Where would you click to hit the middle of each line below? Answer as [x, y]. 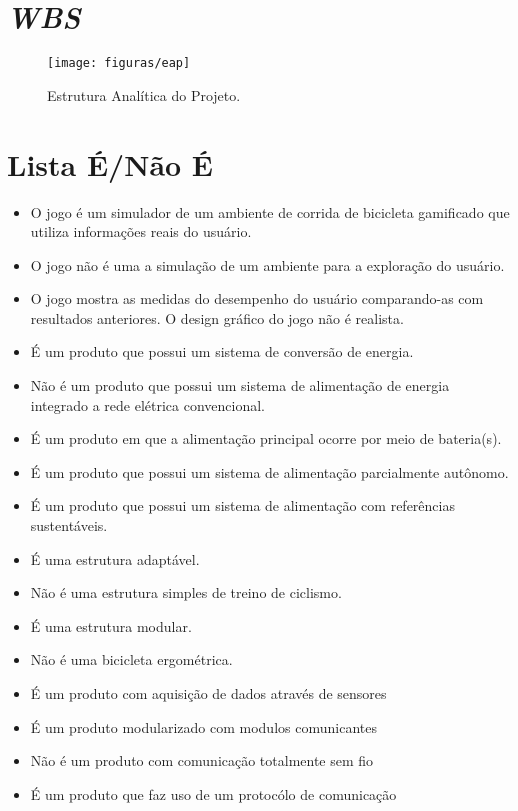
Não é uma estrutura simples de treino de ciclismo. [186, 592]
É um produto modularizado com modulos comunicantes [203, 726]
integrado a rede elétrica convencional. [148, 404]
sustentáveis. [69, 525]
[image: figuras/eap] [119, 63]
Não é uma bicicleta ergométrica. [131, 659]
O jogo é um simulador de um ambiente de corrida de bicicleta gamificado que [270, 211]
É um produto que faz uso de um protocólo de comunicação [213, 793]
